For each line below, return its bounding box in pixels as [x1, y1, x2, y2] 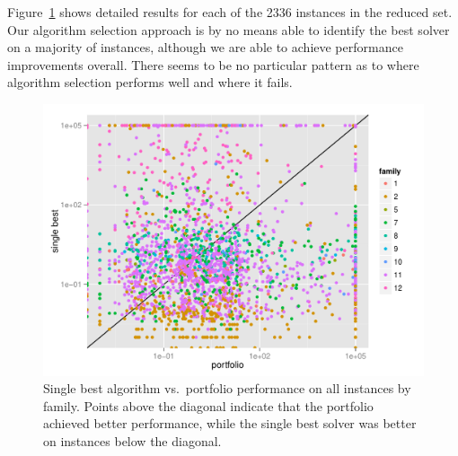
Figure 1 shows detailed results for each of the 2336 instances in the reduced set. [7, 3, 453, 21]
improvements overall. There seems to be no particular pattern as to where [7, 55, 419, 74]
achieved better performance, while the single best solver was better [43, 414, 417, 433]
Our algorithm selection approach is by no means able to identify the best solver [7, 20, 450, 39]
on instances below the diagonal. [43, 432, 222, 451]
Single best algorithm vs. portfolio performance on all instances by [43, 379, 411, 398]
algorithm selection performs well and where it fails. [7, 73, 293, 92]
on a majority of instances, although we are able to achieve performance [7, 38, 403, 57]
